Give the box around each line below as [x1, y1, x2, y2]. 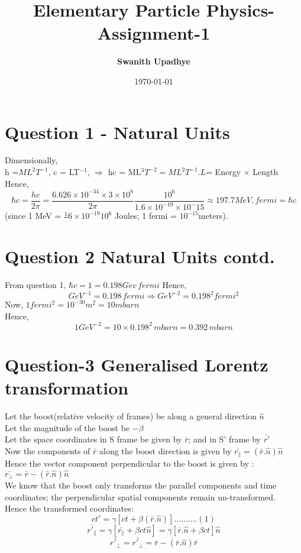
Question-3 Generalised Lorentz [5, 353, 268, 377]
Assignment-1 [97, 21, 211, 45]
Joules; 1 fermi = [115, 209, 177, 222]
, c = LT [48, 166, 80, 178]
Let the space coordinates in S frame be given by [5, 433, 182, 445]
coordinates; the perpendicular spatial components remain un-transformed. [5, 490, 276, 503]
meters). [198, 209, 228, 222]
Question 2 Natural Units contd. [5, 244, 275, 269]
